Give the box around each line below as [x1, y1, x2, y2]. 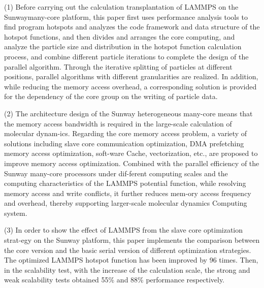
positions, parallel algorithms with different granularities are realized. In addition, [4, 71, 258, 82]
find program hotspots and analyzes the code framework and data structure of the [4, 21, 260, 32]
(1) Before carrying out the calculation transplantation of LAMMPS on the [4, 2, 239, 12]
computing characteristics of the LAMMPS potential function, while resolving [4, 178, 246, 188]
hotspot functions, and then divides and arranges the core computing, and [4, 31, 235, 42]
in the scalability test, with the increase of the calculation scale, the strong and [4, 264, 250, 275]
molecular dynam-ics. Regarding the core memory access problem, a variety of [4, 128, 247, 139]
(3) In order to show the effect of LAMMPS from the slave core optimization [4, 225, 243, 235]
